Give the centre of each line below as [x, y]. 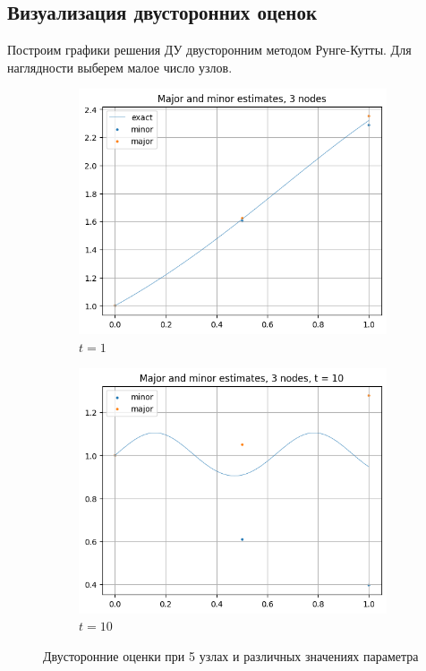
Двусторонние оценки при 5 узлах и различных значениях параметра [231, 655]
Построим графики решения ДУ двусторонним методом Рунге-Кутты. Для [209, 50]
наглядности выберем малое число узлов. [120, 67]
